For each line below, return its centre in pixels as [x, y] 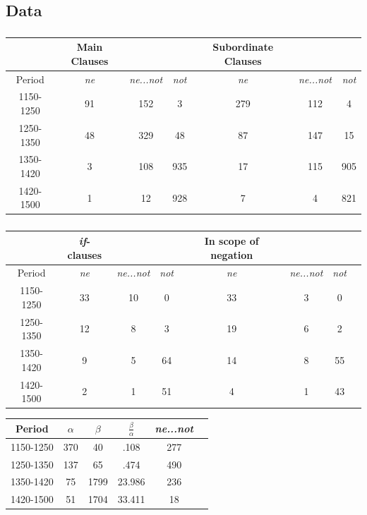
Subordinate [243, 47]
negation [232, 254]
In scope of [231, 240]
